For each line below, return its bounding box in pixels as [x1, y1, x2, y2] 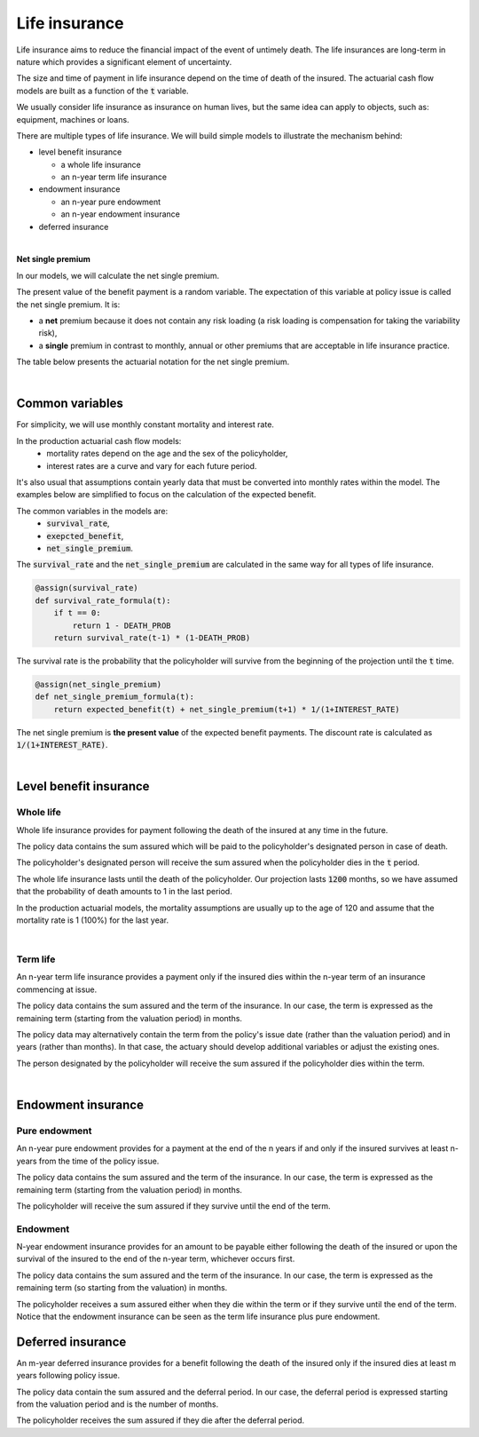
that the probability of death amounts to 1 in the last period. [16, 886, 232, 897]
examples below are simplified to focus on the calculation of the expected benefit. [16, 489, 317, 500]
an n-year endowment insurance [60, 209, 181, 219]
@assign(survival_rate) [35, 583, 139, 593]
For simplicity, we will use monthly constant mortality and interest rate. [16, 419, 275, 430]
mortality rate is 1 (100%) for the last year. [16, 915, 169, 925]
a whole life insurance [60, 159, 141, 170]
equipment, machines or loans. [16, 114, 130, 124]
